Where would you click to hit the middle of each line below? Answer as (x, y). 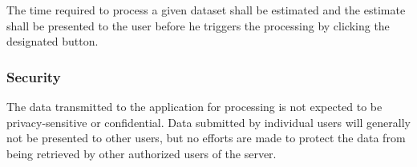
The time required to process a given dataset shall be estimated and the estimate (206, 10)
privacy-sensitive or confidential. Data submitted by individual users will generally (208, 122)
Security (34, 76)
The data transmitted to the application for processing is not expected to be (194, 106)
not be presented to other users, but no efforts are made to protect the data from (206, 138)
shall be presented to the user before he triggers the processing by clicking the (198, 25)
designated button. (53, 41)
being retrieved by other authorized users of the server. (142, 153)
